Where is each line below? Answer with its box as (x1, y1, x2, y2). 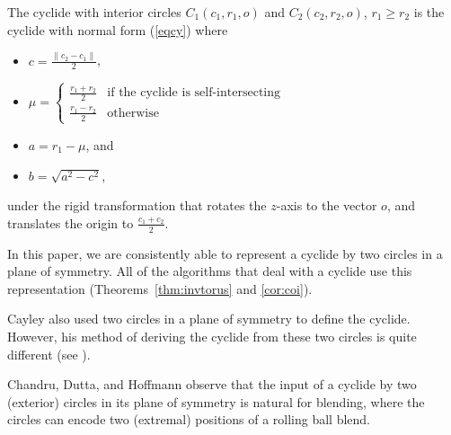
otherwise (107, 106, 159, 120)
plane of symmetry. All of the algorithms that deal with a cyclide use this (7, 262, 412, 280)
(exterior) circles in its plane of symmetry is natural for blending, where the (7, 392, 425, 411)
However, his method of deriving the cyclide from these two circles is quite (7, 326, 417, 345)
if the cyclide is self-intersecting (107, 86, 281, 100)
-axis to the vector (276, 196, 377, 215)
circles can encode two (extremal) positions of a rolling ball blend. (7, 410, 371, 429)
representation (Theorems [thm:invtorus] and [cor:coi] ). (7, 279, 313, 297)
